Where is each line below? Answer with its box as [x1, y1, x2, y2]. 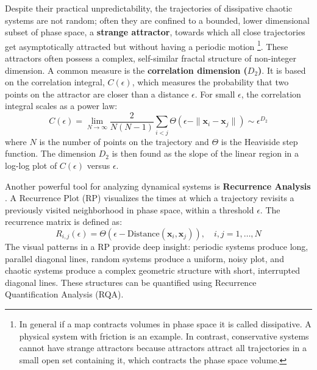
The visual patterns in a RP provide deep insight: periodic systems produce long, [5, 240, 308, 252]
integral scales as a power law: [5, 99, 118, 112]
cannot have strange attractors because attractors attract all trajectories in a [19, 341, 307, 354]
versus [87, 158, 110, 171]
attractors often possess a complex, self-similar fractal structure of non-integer [5, 52, 297, 65]
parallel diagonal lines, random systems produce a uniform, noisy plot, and [5, 252, 284, 265]
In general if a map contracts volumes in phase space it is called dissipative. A [19, 317, 312, 330]
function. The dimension [5, 147, 96, 160]
